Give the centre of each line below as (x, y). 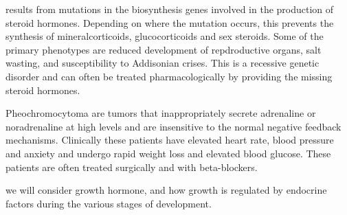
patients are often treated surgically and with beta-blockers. (132, 167)
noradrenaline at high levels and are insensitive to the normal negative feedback (173, 126)
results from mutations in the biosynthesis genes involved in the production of (170, 9)
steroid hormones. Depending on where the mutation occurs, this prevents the (170, 22)
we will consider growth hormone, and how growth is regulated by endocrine (166, 190)
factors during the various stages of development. (109, 203)
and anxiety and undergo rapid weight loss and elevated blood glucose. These (168, 153)
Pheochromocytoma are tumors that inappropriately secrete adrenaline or (161, 113)
